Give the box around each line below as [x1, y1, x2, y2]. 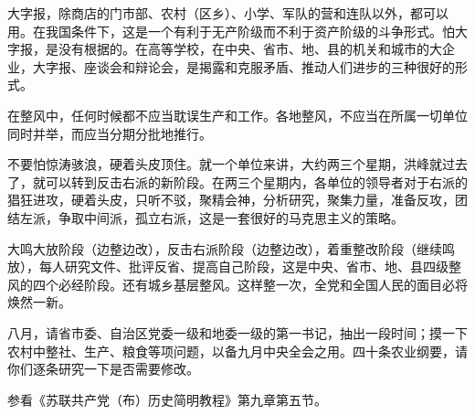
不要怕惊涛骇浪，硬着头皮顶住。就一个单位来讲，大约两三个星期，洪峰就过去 [7, 154, 468, 174]
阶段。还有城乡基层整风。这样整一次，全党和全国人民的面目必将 [83, 274, 468, 293]
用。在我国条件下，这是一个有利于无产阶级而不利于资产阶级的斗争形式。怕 [7, 21, 455, 40]
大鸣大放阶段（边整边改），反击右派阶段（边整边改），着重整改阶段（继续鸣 [7, 239, 455, 258]
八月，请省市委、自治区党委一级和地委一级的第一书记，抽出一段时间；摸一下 [7, 323, 468, 342]
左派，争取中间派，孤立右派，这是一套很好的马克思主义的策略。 [19, 207, 404, 227]
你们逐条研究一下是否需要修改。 [7, 359, 199, 378]
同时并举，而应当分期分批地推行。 [7, 123, 212, 143]
